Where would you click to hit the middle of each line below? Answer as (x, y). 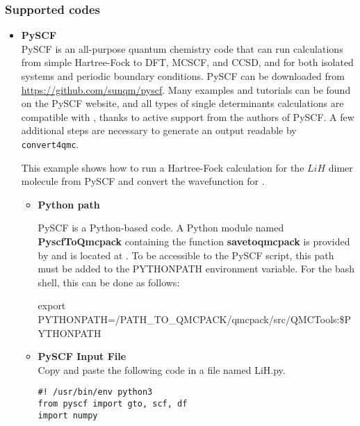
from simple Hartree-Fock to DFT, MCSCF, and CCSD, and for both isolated (187, 62)
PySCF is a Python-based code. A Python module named (161, 228)
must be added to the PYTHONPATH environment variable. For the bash (196, 269)
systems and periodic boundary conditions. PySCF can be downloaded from (183, 76)
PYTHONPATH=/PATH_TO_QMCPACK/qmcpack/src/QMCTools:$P (194, 319)
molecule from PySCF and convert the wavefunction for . (143, 181)
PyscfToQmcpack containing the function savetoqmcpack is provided (194, 241)
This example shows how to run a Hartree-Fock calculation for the (163, 167)
